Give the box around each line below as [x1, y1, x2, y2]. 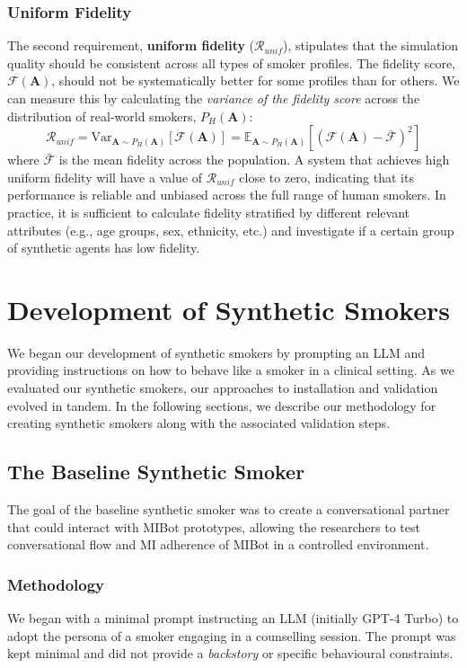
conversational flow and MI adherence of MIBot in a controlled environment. [7, 535, 429, 554]
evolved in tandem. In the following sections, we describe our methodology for [7, 396, 436, 414]
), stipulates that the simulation [283, 36, 459, 55]
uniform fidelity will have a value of [7, 167, 203, 186]
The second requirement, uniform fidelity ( [7, 36, 255, 55]
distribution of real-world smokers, [7, 106, 197, 125]
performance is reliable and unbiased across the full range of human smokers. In [7, 185, 446, 204]
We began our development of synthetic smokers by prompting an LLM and [7, 343, 426, 361]
